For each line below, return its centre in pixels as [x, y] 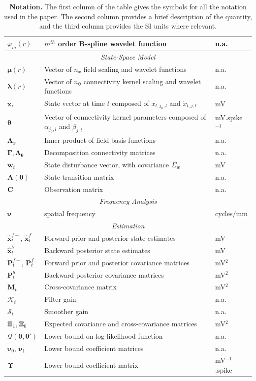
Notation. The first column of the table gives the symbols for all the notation [128, 6]
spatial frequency [70, 213]
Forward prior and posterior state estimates [110, 238]
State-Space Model [128, 56]
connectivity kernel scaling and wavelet [142, 81]
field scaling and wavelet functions [135, 69]
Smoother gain [66, 311]
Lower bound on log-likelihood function [104, 335]
